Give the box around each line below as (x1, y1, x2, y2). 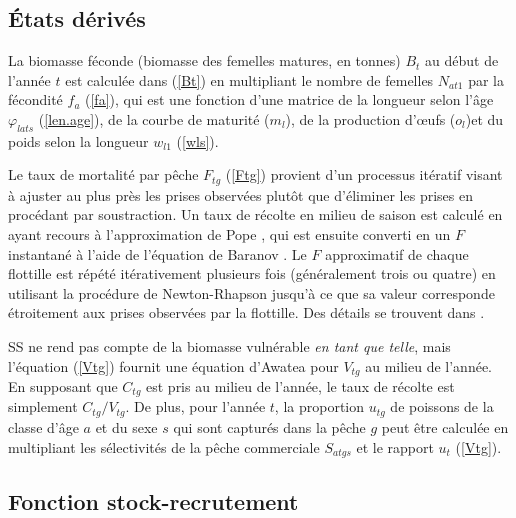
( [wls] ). (176, 130, 219, 151)
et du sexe (95, 416, 158, 437)
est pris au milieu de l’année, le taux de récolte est (146, 376, 455, 397)
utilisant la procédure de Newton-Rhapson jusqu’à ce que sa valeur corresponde (8, 282, 495, 303)
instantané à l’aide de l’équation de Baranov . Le (8, 243, 307, 264)
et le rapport (356, 436, 434, 457)
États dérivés (8, 3, 146, 34)
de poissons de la (390, 396, 494, 417)
